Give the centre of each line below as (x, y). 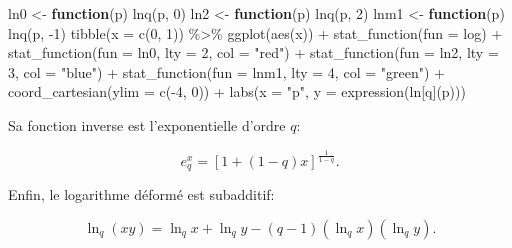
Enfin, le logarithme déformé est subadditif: (141, 194)
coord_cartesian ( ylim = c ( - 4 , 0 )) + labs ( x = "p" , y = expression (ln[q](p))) (237, 91)
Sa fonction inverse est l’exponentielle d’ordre (147, 124)
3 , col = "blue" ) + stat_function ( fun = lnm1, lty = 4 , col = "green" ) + (226, 71)
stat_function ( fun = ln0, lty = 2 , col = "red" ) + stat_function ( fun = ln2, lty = (253, 52)
